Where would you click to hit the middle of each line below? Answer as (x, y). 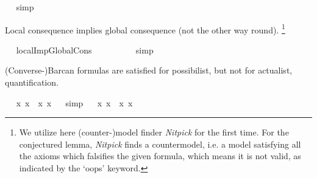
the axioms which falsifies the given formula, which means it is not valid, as (160, 156)
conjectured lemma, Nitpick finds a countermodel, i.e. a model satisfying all (160, 144)
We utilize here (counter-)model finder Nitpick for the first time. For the (154, 132)
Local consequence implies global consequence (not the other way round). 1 (145, 29)
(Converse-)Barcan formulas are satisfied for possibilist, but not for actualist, (149, 70)
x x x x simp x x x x (74, 102)
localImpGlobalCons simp (85, 50)
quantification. (32, 82)
